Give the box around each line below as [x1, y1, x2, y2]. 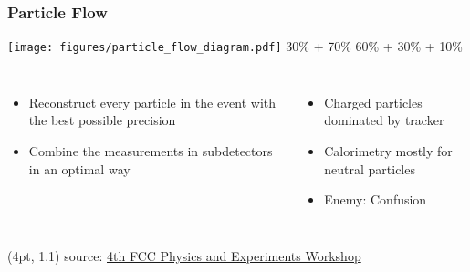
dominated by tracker [324, 110, 444, 130]
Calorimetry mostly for [324, 141, 453, 161]
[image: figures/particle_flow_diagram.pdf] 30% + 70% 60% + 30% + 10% [7, 37, 463, 56]
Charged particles [324, 92, 423, 111]
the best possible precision [28, 110, 176, 130]
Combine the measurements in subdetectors [28, 141, 273, 161]
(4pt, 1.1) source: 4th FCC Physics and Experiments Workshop [7, 246, 361, 265]
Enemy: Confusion [324, 190, 427, 209]
